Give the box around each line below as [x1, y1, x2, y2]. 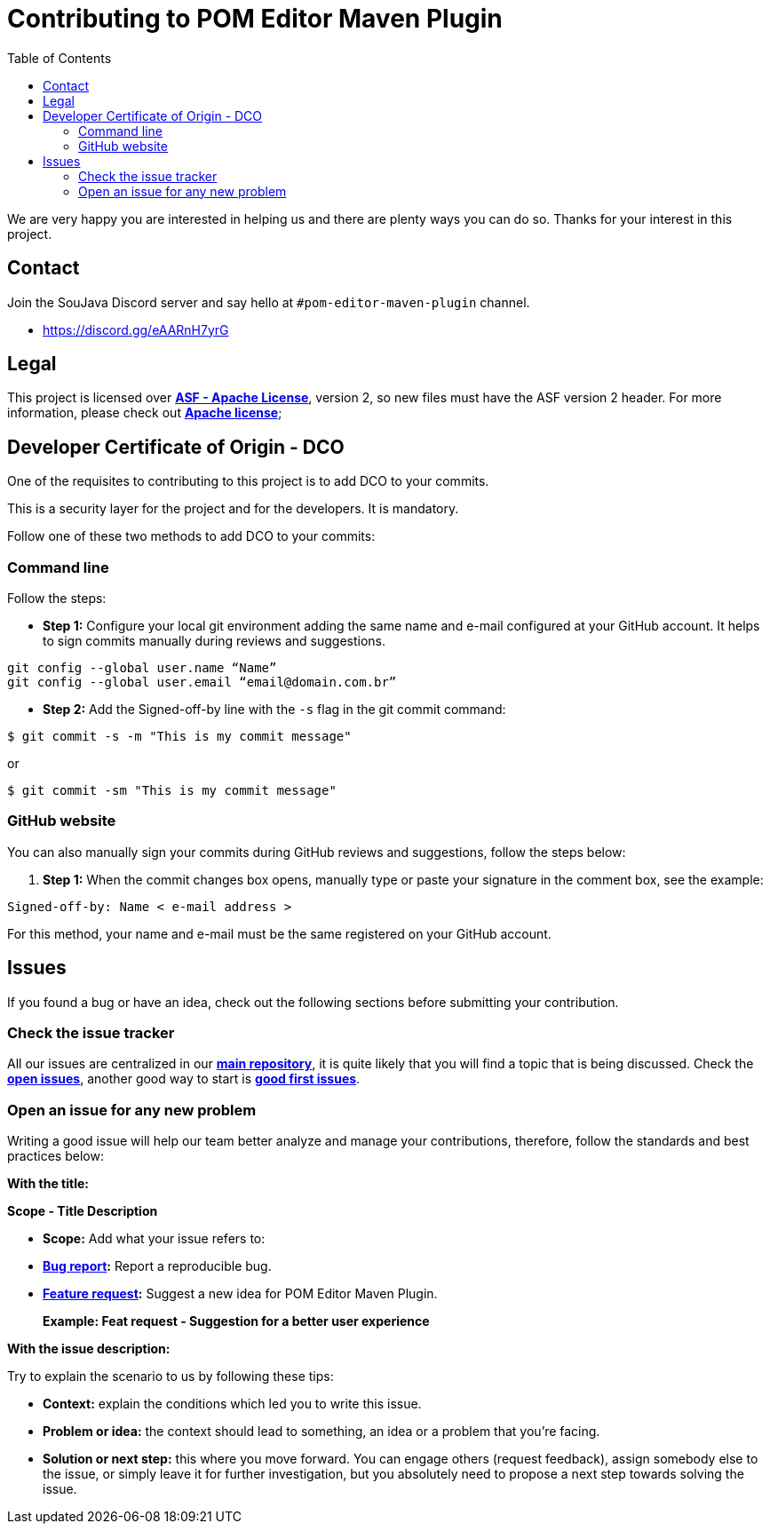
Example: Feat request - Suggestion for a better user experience [43, 1313, 430, 1329]
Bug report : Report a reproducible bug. [43, 1258, 272, 1274]
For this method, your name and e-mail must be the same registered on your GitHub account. [7, 925, 552, 941]
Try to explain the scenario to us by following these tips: [7, 1368, 334, 1384]
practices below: [7, 1148, 104, 1164]
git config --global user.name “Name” [7, 661, 277, 676]
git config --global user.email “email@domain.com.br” [7, 675, 397, 690]
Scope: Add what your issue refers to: [43, 1231, 266, 1247]
